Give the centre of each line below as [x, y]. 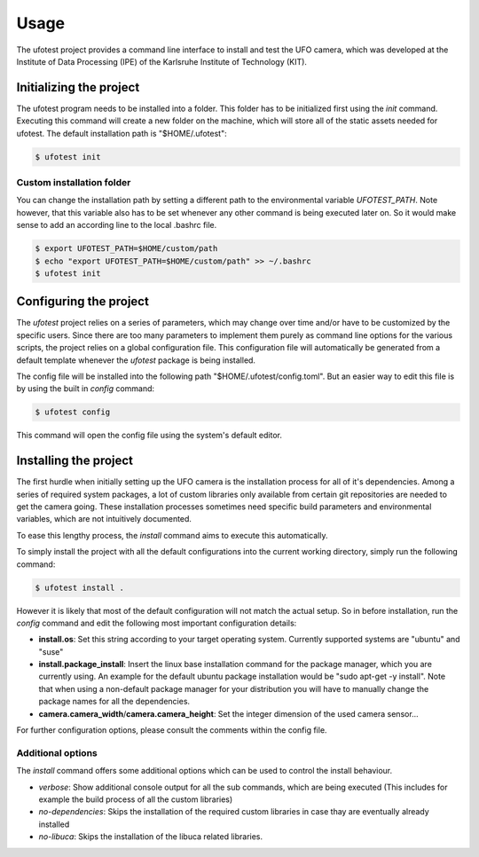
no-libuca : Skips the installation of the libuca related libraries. [151, 837]
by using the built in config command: [86, 389]
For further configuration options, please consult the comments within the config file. [172, 730]
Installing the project [75, 461]
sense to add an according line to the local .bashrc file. [117, 225]
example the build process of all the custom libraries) [136, 799]
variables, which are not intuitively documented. [104, 519]
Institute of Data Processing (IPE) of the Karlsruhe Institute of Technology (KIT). [162, 61]
